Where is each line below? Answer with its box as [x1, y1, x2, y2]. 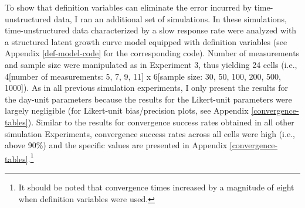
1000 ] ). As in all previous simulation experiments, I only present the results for [5, 81, 288, 94]
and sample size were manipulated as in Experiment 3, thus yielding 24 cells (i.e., [5, 58, 297, 70]
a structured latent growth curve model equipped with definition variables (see [5, 35, 287, 47]
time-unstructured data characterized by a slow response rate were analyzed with [5, 24, 297, 36]
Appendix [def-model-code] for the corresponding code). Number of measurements [5, 47, 300, 59]
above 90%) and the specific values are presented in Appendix [5, 139, 228, 151]
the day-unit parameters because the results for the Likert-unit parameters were [5, 93, 292, 105]
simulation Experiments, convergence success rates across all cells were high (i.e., [5, 127, 295, 139]
